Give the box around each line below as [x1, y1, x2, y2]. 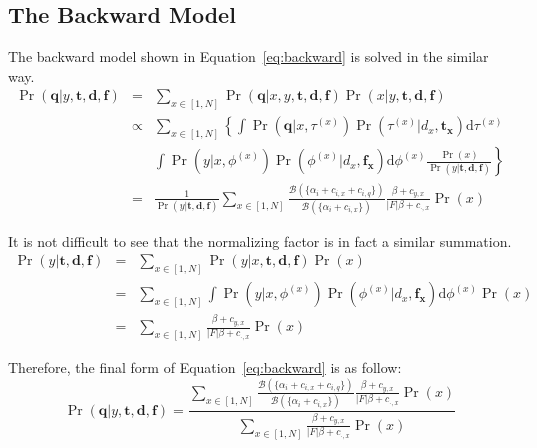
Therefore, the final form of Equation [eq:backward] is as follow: [8, 356, 402, 377]
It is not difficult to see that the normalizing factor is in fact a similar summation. [8, 230, 512, 251]
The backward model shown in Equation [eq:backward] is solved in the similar [8, 46, 489, 67]
